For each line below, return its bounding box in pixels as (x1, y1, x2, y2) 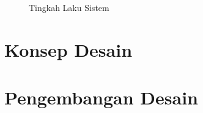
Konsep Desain (4, 37, 133, 62)
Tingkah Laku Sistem (29, 1, 109, 13)
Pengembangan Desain (4, 85, 198, 110)
